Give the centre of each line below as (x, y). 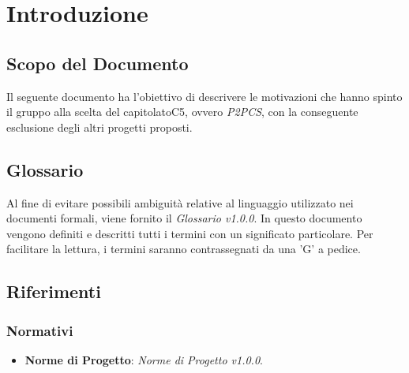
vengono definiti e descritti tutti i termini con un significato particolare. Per (190, 233)
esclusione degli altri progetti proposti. (99, 127)
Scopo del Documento (98, 63)
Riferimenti (54, 291)
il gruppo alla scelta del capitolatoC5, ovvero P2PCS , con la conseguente (182, 112)
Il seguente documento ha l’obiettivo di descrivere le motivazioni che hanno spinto (204, 96)
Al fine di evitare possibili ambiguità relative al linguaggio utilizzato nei (180, 202)
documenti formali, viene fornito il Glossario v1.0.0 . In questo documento (184, 218)
